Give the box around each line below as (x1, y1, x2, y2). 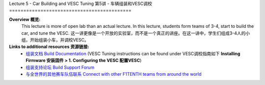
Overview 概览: (9, 16, 41, 22)
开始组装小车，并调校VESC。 (29, 37, 89, 42)
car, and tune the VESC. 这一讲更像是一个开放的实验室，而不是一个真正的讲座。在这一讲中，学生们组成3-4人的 (21, 30, 246, 36)
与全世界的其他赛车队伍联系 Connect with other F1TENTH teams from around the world (26, 71, 202, 77)
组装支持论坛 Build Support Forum (26, 64, 95, 70)
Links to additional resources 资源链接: (9, 44, 89, 50)
